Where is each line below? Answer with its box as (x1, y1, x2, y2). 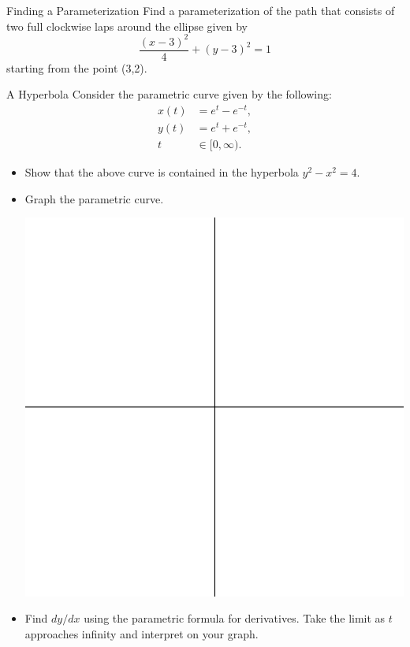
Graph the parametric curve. (24, 190, 164, 206)
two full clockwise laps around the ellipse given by (6, 17, 248, 34)
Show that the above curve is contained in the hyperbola (24, 164, 299, 180)
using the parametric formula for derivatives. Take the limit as (84, 610, 386, 627)
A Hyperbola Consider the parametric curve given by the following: (6, 86, 332, 102)
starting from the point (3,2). (6, 59, 147, 76)
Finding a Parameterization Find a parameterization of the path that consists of (6, 2, 395, 18)
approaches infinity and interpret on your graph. (24, 625, 259, 641)
